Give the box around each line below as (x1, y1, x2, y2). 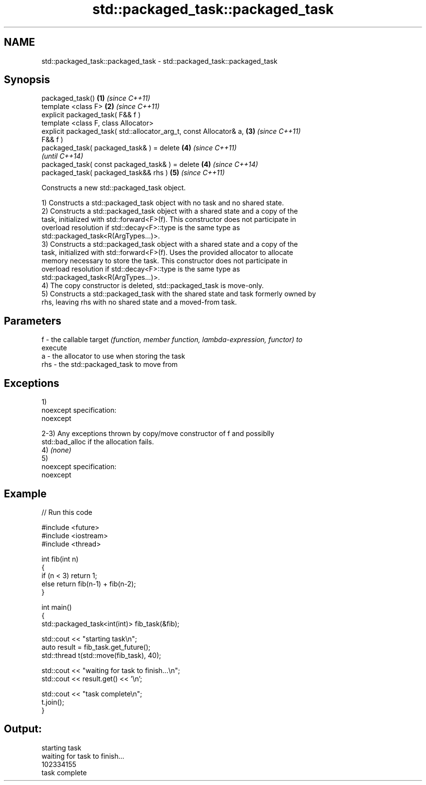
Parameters (4, 314, 61, 327)
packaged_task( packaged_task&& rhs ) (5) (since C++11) (41, 168, 225, 177)
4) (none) (41, 446, 71, 455)
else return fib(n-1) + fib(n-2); (41, 579, 136, 588)
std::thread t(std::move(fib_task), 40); (41, 651, 161, 659)
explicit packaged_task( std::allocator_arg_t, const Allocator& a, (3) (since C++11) (41, 127, 301, 136)
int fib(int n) (41, 554, 79, 563)
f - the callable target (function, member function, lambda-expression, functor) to (41, 335, 302, 344)
